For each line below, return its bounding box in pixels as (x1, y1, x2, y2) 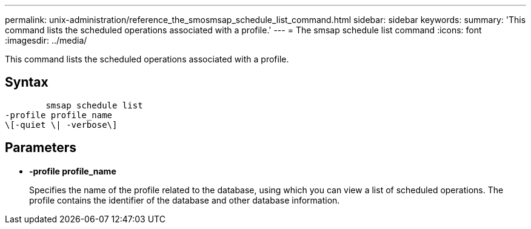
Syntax (5, 75, 48, 90)
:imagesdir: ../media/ (5, 35, 87, 45)
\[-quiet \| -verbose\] (5, 119, 118, 130)
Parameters (5, 140, 76, 156)
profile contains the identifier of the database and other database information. (29, 194, 340, 205)
